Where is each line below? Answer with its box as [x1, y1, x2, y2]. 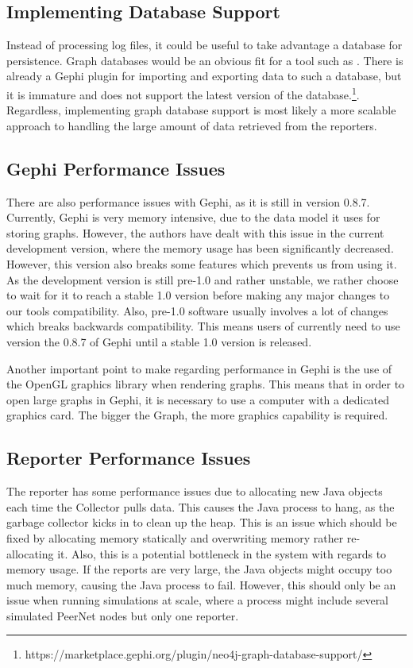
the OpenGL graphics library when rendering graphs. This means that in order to [6, 376, 405, 392]
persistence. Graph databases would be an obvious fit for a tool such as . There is [6, 52, 403, 68]
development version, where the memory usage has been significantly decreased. [6, 240, 394, 257]
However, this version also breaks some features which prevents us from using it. [6, 256, 397, 272]
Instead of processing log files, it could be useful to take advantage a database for [6, 37, 403, 53]
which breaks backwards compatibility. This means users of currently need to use [6, 318, 400, 334]
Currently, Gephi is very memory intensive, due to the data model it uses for [6, 209, 380, 226]
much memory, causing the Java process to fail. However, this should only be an [6, 576, 396, 593]
